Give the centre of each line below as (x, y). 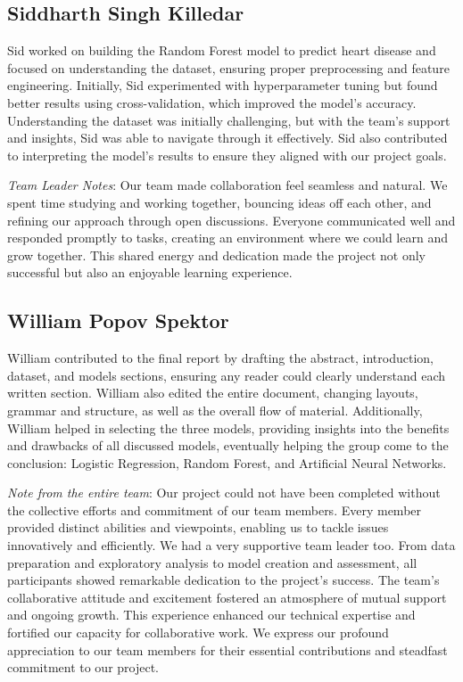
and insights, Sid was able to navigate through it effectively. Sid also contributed (227, 138)
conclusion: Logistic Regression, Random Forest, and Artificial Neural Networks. (227, 462)
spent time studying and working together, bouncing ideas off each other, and (219, 202)
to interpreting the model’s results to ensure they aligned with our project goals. (227, 155)
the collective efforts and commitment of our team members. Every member (215, 509)
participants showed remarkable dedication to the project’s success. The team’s (223, 580)
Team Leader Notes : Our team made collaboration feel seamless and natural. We (227, 185)
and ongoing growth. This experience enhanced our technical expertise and (211, 615)
